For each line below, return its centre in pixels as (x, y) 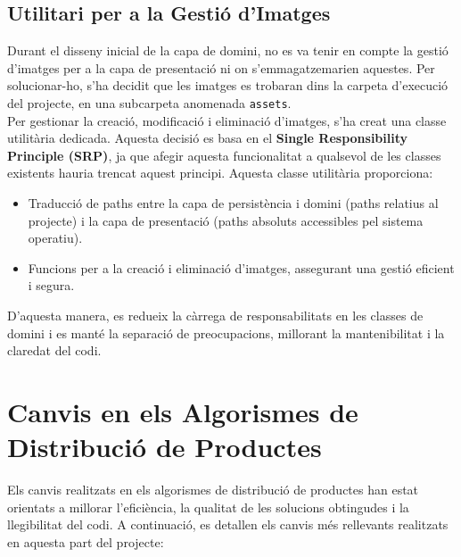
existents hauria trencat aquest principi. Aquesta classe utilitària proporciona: (220, 173)
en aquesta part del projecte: (86, 541)
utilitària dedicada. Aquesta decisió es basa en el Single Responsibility (208, 138)
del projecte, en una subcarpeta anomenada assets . (149, 102)
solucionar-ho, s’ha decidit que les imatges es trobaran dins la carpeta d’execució (228, 85)
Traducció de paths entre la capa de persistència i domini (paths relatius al (233, 203)
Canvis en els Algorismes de (183, 411)
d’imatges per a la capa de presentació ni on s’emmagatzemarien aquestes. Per (221, 67)
